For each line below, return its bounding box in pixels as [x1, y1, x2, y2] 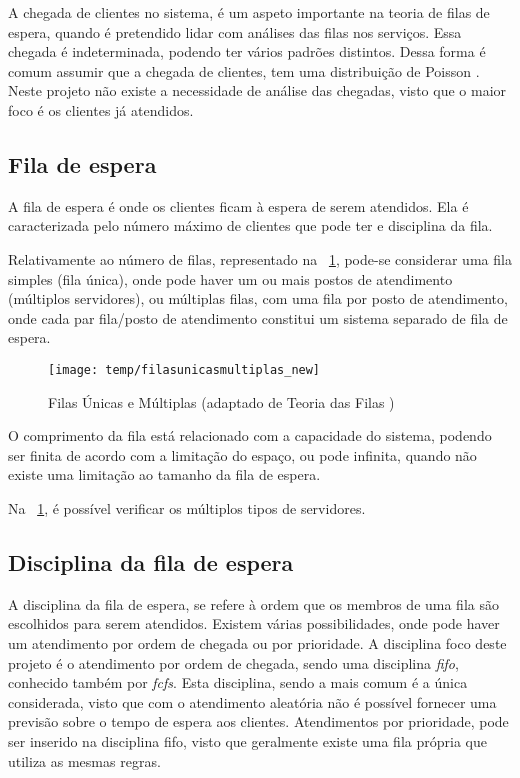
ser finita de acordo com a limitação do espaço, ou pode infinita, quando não [8, 444, 477, 465]
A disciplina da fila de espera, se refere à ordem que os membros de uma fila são [8, 593, 499, 614]
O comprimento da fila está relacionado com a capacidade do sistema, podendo [8, 425, 492, 446]
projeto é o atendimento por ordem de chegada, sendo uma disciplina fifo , [8, 652, 459, 673]
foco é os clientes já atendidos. [8, 99, 194, 120]
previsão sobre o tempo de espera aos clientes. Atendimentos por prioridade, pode [8, 711, 509, 732]
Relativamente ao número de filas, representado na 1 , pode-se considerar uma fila [8, 248, 512, 269]
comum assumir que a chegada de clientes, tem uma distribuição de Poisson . [8, 60, 480, 81]
